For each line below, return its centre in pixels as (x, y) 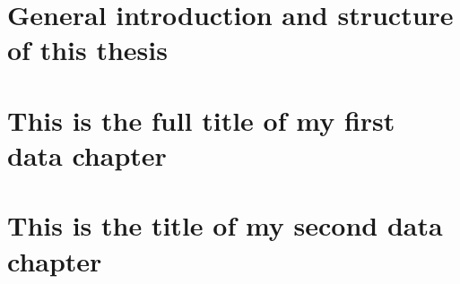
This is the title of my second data (225, 225)
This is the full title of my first (201, 120)
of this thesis (87, 50)
